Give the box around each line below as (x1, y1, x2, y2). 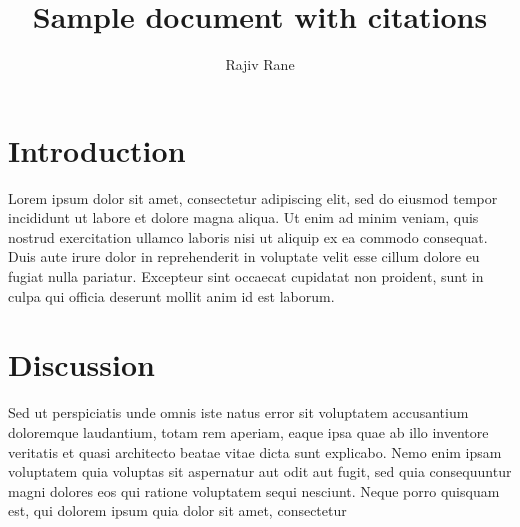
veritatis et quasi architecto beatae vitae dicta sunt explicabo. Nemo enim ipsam (8, 441, 502, 462)
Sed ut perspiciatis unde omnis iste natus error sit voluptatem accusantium (8, 402, 469, 423)
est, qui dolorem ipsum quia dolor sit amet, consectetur (8, 500, 347, 521)
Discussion (8, 344, 155, 385)
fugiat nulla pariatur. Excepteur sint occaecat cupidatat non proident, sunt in (8, 266, 484, 287)
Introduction (8, 129, 186, 170)
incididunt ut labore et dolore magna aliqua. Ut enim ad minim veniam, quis (8, 207, 479, 228)
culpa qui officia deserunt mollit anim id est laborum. (8, 285, 335, 306)
